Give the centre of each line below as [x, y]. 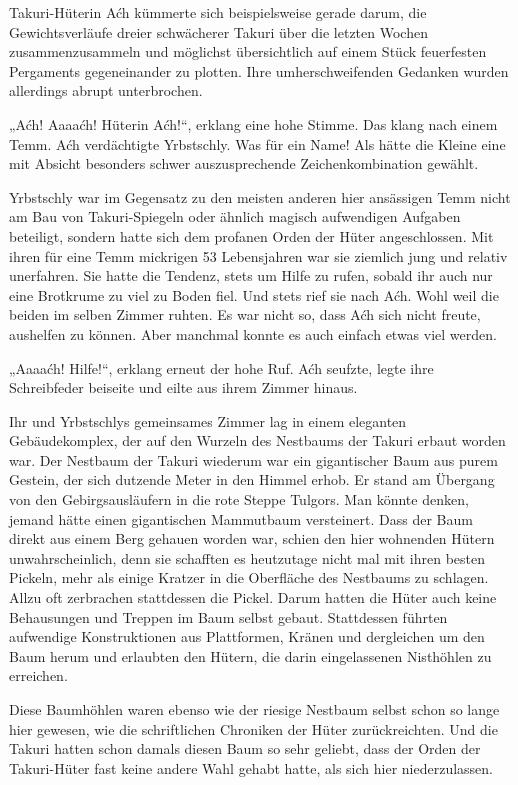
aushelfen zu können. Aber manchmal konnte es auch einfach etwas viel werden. [253, 333]
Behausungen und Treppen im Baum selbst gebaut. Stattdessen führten [228, 616]
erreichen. [38, 675]
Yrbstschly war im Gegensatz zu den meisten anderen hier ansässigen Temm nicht [260, 196]
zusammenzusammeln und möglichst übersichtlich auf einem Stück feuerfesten [248, 51]
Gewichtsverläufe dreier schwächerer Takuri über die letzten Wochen [218, 31]
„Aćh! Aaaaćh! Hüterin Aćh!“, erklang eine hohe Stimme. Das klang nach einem [253, 123]
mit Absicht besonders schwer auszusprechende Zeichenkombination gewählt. [244, 163]
